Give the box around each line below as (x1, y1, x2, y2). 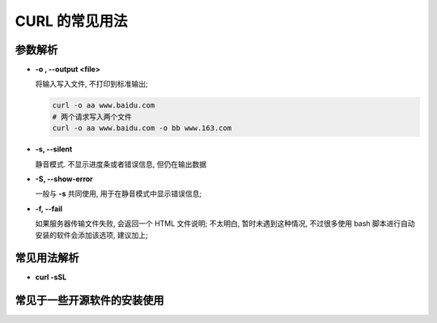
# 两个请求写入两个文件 (52, 112, 133, 121)
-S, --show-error (35, 174, 93, 184)
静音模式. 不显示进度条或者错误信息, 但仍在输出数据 (35, 159, 206, 169)
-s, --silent (35, 144, 73, 154)
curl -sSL (35, 272, 67, 283)
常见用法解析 (15, 251, 79, 265)
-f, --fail (35, 203, 62, 214)
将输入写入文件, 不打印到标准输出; (35, 79, 149, 89)
